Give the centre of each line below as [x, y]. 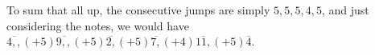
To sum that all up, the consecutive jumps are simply [138, 10]
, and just [346, 10]
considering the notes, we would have [98, 25]
